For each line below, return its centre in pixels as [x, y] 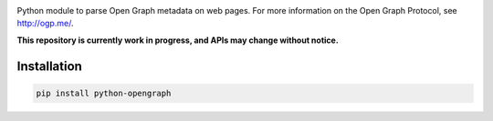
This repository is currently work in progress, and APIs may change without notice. [178, 40]
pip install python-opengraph [104, 93]
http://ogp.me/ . [45, 24]
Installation [49, 66]
